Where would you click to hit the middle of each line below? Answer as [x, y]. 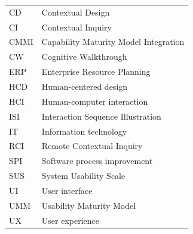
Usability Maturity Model [89, 205]
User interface [67, 190]
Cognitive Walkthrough [84, 57]
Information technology [84, 131]
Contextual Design [76, 12]
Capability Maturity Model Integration [113, 42]
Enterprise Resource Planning [96, 72]
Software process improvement [97, 161]
